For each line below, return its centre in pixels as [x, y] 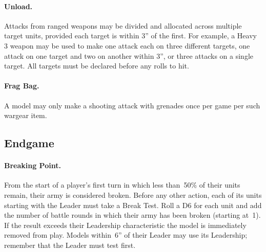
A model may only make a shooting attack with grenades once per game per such [132, 105]
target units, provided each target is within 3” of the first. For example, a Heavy [130, 36]
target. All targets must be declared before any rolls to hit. [97, 66]
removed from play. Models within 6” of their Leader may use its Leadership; [126, 235]
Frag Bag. [22, 86]
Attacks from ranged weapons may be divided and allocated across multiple [123, 25]
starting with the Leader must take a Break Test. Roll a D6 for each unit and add [133, 205]
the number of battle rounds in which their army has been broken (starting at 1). [132, 215]
